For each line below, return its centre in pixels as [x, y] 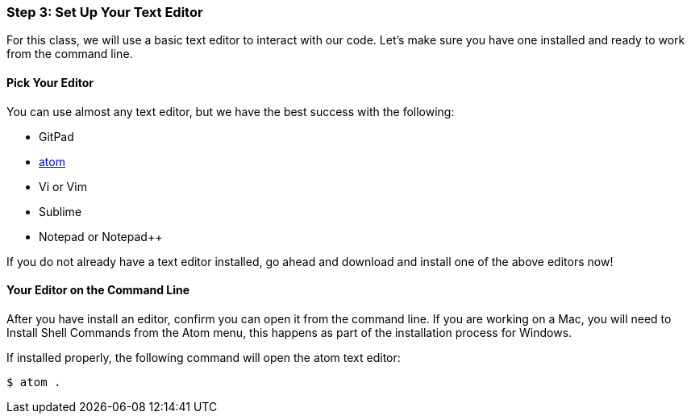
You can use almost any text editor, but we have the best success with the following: [231, 111]
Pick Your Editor [50, 82]
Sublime [60, 211]
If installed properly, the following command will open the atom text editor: [204, 357]
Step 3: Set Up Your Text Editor [105, 12]
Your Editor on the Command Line [98, 290]
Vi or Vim [63, 186]
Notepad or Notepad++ [101, 236]
